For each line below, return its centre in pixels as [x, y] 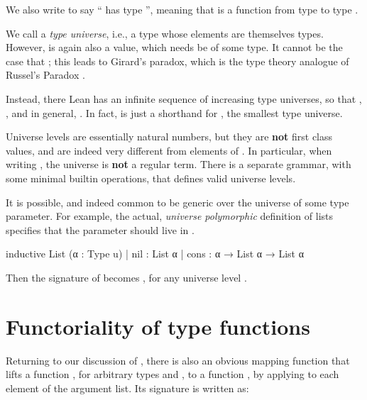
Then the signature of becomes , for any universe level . [126, 277]
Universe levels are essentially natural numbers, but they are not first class [169, 137]
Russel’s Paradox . [45, 75]
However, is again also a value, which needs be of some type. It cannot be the [174, 47]
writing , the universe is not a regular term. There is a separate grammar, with [179, 164]
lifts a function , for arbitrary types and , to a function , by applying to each [172, 374]
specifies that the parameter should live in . [100, 229]
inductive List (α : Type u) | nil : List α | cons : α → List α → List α [155, 254]
